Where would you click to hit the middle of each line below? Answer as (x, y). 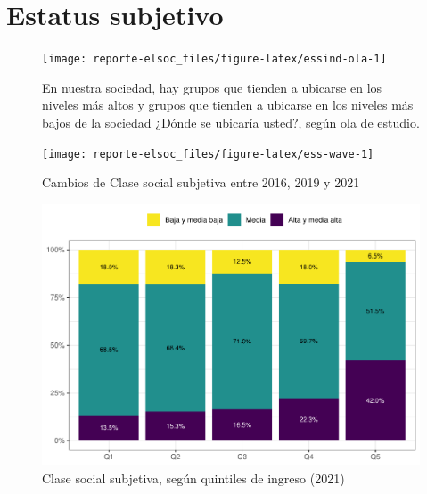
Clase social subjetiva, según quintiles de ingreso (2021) (193, 478)
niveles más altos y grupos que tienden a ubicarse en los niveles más (228, 105)
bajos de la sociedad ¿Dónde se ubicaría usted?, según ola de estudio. (231, 122)
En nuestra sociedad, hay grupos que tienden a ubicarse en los (212, 87)
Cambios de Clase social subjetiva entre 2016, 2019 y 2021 (201, 182)
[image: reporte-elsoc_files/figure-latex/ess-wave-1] (208, 154)
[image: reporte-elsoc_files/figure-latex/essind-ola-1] (214, 59)
